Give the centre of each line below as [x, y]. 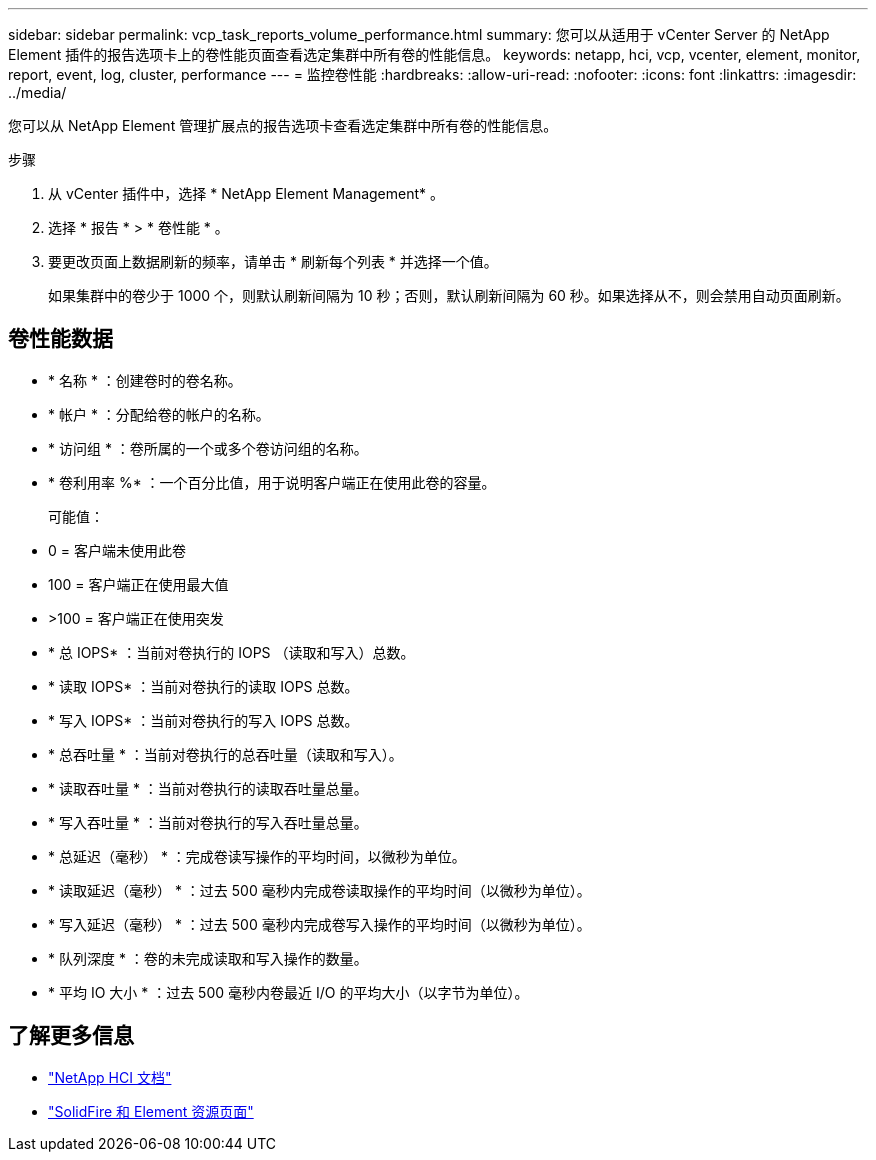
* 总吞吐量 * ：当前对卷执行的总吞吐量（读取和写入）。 [225, 754]
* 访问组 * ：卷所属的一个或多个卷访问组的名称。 [208, 448]
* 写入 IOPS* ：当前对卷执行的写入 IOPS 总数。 [203, 720]
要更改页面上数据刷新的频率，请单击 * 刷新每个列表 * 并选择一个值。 [273, 261]
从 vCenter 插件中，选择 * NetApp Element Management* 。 [246, 193]
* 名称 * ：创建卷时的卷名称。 [145, 380]
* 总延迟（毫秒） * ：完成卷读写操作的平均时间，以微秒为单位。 [257, 856]
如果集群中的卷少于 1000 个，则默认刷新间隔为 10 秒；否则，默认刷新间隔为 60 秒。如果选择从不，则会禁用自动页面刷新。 [449, 295]
